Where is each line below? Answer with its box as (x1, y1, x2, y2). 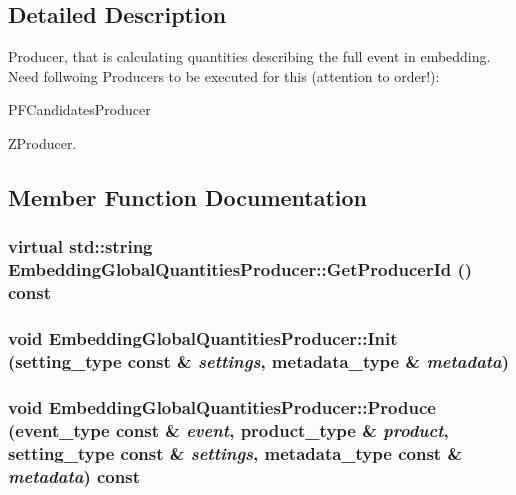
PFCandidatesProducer (8, 99, 151, 120)
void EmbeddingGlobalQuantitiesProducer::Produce (8, 394, 436, 419)
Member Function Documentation (8, 181, 368, 212)
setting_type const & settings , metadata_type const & (8, 440, 463, 465)
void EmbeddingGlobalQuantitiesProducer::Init (8, 325, 398, 350)
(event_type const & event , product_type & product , (8, 417, 449, 442)
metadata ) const (8, 463, 140, 488)
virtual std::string (8, 234, 153, 259)
